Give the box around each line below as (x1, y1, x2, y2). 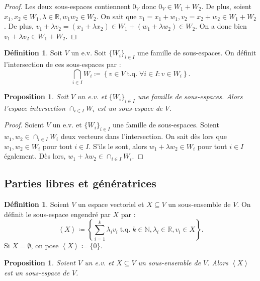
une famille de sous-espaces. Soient (113, 119, 219, 130)
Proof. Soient (4, 119, 44, 130)
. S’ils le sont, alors (89, 140, 147, 151)
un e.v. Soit (71, 47, 107, 58)
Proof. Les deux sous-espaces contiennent (4, 1, 130, 11)
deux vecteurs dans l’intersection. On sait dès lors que (60, 131, 227, 142)
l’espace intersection (4, 102, 65, 113)
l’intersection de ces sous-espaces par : (4, 59, 121, 69)
